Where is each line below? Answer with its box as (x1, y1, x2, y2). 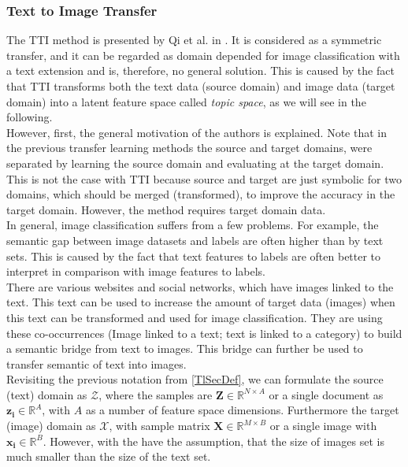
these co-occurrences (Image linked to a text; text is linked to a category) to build (6, 324, 402, 341)
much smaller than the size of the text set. (6, 448, 211, 465)
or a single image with (269, 417, 377, 434)
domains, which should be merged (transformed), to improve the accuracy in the (6, 186, 395, 202)
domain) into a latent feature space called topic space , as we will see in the (6, 93, 366, 109)
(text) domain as (6, 386, 87, 402)
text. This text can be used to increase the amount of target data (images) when (6, 294, 395, 310)
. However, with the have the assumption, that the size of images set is (43, 432, 384, 449)
